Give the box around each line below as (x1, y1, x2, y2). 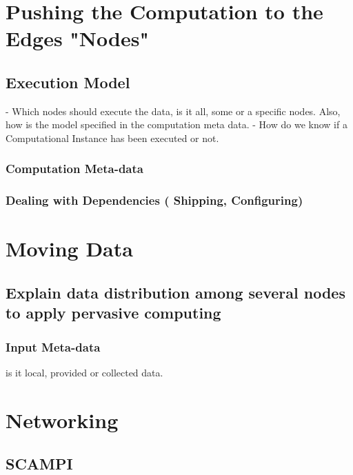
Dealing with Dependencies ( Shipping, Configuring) (6, 192, 303, 209)
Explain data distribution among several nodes (6, 282, 345, 303)
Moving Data (6, 234, 133, 263)
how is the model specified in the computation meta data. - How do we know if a (6, 117, 347, 132)
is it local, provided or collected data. (6, 365, 163, 379)
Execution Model (6, 71, 130, 92)
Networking (6, 405, 119, 434)
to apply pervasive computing (6, 302, 221, 323)
